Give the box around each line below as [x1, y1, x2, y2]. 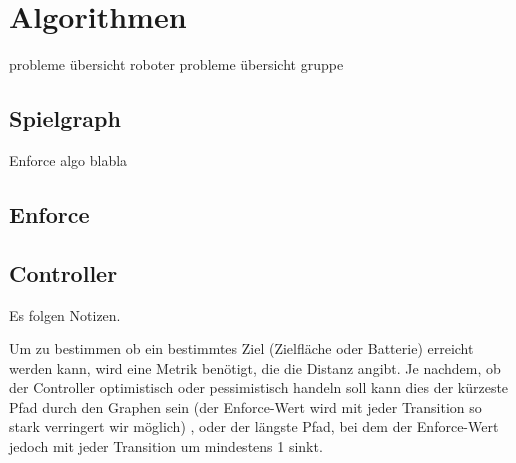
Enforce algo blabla [9, 149, 128, 170]
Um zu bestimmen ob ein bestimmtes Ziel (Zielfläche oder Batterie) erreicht [9, 338, 474, 359]
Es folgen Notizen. [9, 304, 121, 325]
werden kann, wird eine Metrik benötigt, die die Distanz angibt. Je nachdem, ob [9, 357, 501, 378]
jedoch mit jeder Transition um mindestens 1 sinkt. [9, 436, 323, 457]
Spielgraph [9, 103, 121, 134]
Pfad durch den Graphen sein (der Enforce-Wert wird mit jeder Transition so [9, 396, 482, 417]
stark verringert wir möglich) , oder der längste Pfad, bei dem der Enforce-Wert [9, 416, 499, 437]
